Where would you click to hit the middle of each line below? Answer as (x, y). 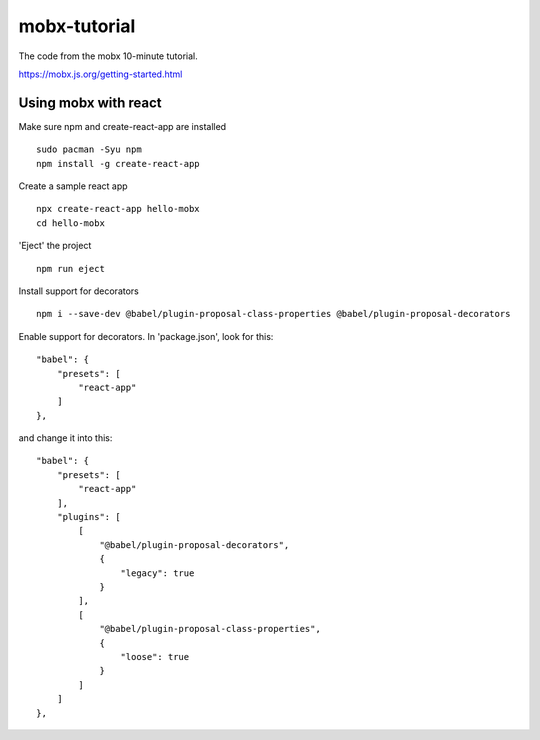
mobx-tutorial (77, 26)
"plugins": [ (88, 517)
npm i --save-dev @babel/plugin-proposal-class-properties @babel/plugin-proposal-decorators (273, 314)
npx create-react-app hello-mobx (118, 209)
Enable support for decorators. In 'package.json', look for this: (146, 336)
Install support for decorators (78, 291)
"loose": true (155, 656)
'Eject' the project (55, 246)
